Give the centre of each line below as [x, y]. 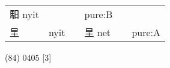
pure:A [146, 32]
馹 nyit [24, 14]
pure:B [99, 14]
